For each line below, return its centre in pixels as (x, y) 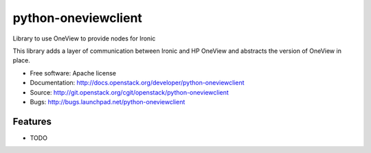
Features (32, 121)
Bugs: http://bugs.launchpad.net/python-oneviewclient (108, 102)
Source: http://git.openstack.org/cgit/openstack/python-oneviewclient (130, 92)
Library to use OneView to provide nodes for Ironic (84, 38)
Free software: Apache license (73, 73)
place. (22, 60)
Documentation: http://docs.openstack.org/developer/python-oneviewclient (137, 83)
